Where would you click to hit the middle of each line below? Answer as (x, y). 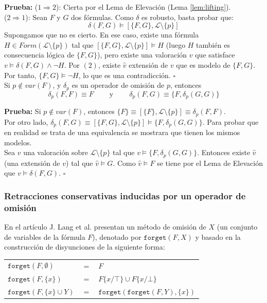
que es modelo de (203, 64)
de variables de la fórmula (45, 236)
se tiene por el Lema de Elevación (210, 163)
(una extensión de (32, 163)
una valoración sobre (56, 152)
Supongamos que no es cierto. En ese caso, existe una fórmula (102, 35)
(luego (176, 44)
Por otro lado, (26, 121)
